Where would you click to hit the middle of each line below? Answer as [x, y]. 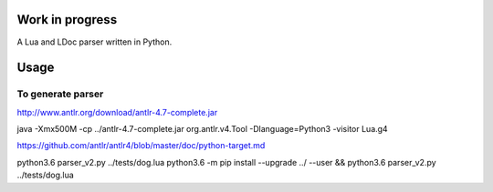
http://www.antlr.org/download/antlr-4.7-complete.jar [117, 112]
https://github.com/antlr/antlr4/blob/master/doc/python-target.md [141, 146]
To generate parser [60, 94]
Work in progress [67, 20]
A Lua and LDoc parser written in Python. [94, 42]
